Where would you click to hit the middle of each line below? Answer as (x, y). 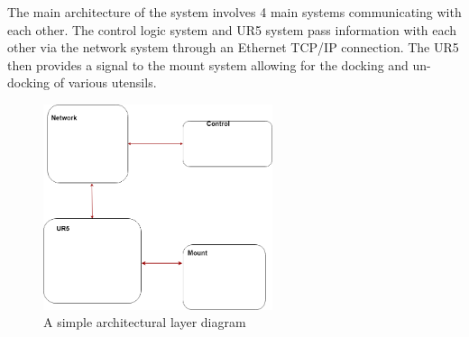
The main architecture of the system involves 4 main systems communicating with (234, 12)
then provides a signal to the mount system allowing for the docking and (208, 64)
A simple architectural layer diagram (145, 322)
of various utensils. (105, 82)
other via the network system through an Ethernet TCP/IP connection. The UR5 (233, 47)
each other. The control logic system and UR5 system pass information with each (232, 29)
